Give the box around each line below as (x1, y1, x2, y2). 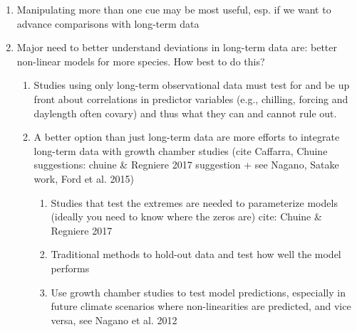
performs (51, 260, 90, 275)
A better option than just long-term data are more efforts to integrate (33, 129, 340, 144)
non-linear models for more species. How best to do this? (16, 53, 265, 68)
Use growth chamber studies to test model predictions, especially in (51, 284, 346, 299)
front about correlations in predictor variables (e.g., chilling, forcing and (33, 91, 348, 106)
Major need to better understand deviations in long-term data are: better (16, 40, 337, 55)
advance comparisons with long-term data (16, 16, 200, 31)
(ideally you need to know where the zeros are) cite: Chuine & (51, 209, 322, 224)
